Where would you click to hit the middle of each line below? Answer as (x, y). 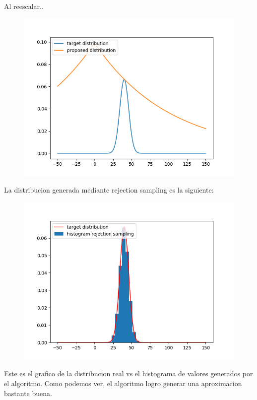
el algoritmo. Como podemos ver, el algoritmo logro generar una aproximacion (123, 383)
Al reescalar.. (24, 6)
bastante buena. (28, 393)
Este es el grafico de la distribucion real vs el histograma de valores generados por (128, 373)
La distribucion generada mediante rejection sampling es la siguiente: (109, 190)
